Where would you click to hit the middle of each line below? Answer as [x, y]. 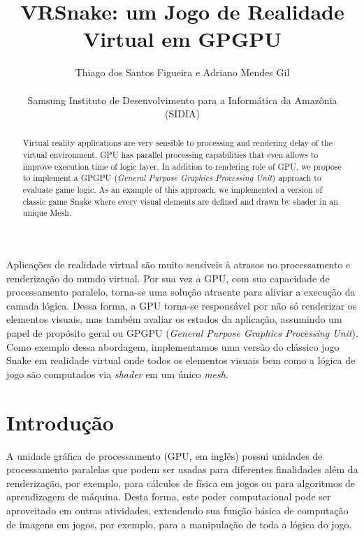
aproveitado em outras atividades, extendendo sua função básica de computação [177, 510]
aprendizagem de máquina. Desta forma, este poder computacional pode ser [169, 497]
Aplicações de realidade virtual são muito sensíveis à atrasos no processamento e [179, 265]
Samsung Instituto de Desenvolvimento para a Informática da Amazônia [182, 100]
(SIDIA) [182, 114]
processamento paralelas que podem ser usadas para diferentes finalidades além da [182, 469]
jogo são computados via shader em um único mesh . [117, 374]
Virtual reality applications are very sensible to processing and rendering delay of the [177, 143]
